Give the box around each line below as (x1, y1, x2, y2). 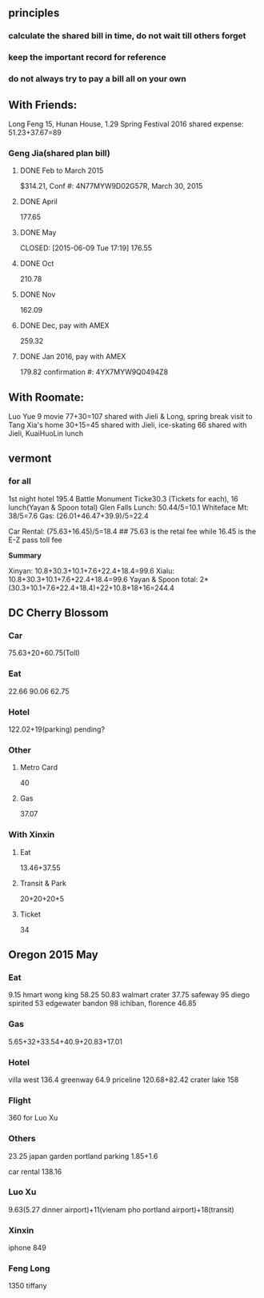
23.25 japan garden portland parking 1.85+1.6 (8, 1151, 158, 1160)
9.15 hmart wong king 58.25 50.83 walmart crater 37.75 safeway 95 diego (8, 990, 250, 1000)
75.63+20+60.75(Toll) (8, 648, 80, 658)
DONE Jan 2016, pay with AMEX (19, 352, 126, 361)
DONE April (19, 197, 58, 206)
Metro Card (19, 763, 58, 773)
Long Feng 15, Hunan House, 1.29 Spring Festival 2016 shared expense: (8, 119, 244, 129)
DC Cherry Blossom (8, 606, 110, 620)
